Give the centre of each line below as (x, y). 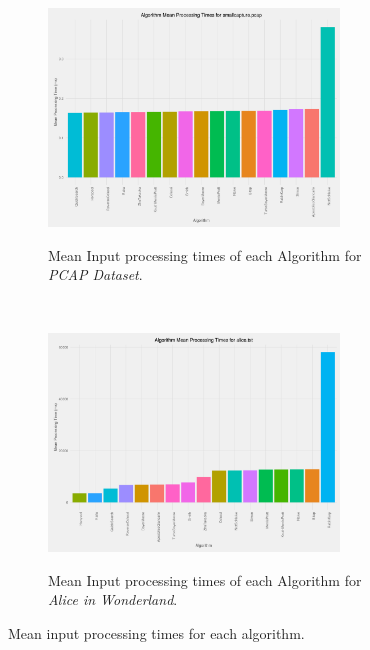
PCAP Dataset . (95, 274)
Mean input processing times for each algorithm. (156, 632)
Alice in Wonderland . (113, 599)
